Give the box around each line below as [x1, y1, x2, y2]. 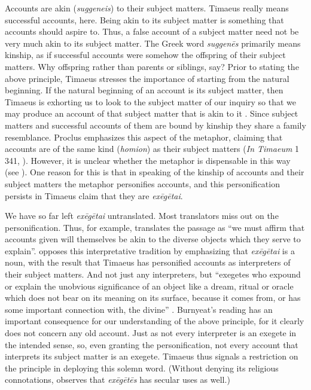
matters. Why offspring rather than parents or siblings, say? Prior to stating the [5, 60, 299, 72]
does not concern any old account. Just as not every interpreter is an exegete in [5, 327, 297, 339]
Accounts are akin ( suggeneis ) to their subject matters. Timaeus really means [5, 2, 289, 14]
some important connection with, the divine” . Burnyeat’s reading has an [5, 303, 273, 315]
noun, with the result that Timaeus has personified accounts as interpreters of [5, 256, 291, 269]
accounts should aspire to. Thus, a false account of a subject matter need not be [5, 25, 299, 38]
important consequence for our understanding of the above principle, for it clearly [5, 315, 304, 327]
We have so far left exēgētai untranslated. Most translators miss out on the [5, 209, 279, 222]
